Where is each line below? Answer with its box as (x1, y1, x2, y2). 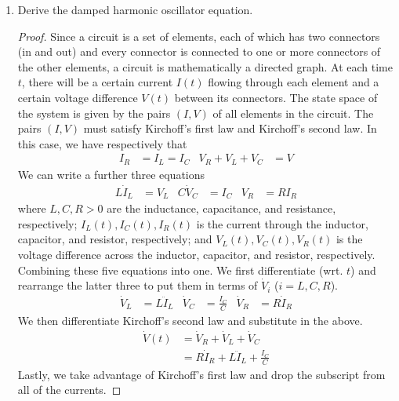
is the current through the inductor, (196, 215, 368, 231)
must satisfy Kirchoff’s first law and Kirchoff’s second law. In (83, 120, 377, 137)
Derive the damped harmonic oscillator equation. (17, 2, 253, 17)
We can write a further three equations (17, 166, 205, 182)
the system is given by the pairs (17, 104, 171, 121)
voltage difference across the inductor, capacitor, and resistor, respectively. (17, 246, 375, 262)
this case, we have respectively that (17, 135, 187, 151)
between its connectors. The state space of (174, 89, 378, 105)
